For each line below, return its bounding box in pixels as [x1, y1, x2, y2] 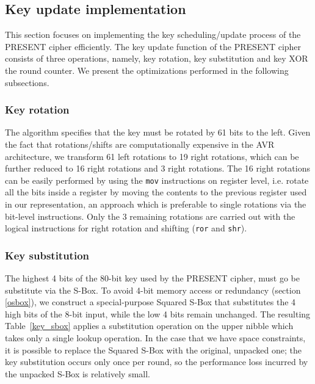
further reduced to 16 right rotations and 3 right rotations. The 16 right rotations [5, 162, 310, 175]
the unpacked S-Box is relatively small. [5, 367, 150, 380]
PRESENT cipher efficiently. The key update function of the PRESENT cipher [5, 40, 302, 53]
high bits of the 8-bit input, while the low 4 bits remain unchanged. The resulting [5, 307, 311, 320]
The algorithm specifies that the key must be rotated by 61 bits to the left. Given [5, 126, 311, 139]
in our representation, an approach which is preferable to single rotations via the [5, 198, 306, 211]
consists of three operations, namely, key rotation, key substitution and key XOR [5, 52, 308, 65]
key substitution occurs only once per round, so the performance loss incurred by [5, 355, 308, 368]
